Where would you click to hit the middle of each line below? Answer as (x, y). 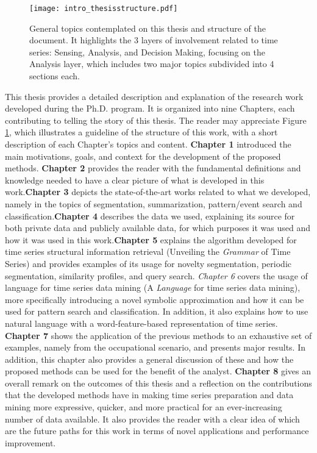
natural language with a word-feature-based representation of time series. (141, 323)
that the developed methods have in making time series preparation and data (149, 395)
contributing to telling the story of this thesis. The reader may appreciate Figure (156, 120)
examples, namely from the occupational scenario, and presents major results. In (155, 347)
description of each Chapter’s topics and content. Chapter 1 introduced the (148, 144)
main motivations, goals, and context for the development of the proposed (143, 156)
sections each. (55, 76)
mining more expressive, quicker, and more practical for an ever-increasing (144, 407)
